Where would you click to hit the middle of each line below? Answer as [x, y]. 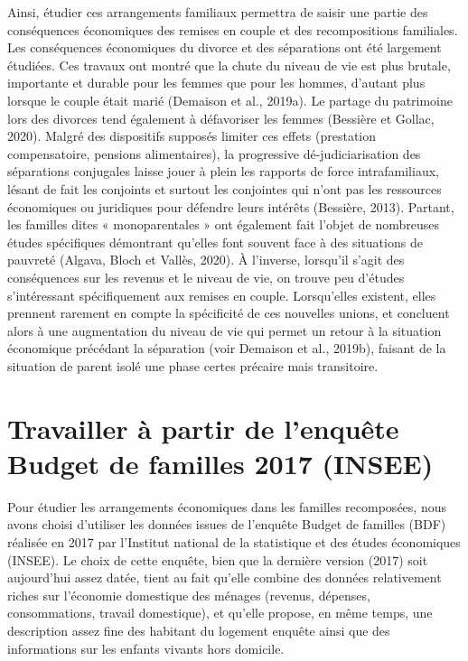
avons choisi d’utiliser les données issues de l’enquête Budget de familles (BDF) [227, 524]
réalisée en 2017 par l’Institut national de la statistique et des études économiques [234, 541]
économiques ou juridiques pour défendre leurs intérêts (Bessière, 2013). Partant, [231, 206]
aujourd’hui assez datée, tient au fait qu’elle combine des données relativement [225, 577]
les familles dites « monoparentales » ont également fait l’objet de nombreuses [224, 224]
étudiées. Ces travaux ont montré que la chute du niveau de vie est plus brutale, [229, 65]
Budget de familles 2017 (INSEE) [220, 463]
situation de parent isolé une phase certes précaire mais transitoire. [193, 365]
